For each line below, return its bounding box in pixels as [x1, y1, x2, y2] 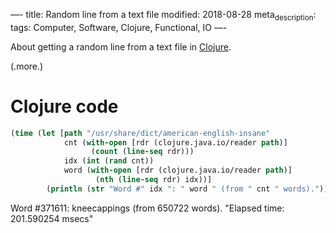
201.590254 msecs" [10, 212, 94, 224]
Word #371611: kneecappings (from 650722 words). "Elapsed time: [10, 202, 285, 214]
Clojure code [10, 95, 119, 118]
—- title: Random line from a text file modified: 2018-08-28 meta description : [10, 9, 317, 23]
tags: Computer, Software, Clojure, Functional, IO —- [10, 21, 228, 33]
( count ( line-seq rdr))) [90, 147, 195, 157]
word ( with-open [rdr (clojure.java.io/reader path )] [63, 165, 293, 176]
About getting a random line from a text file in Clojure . [10, 40, 232, 53]
